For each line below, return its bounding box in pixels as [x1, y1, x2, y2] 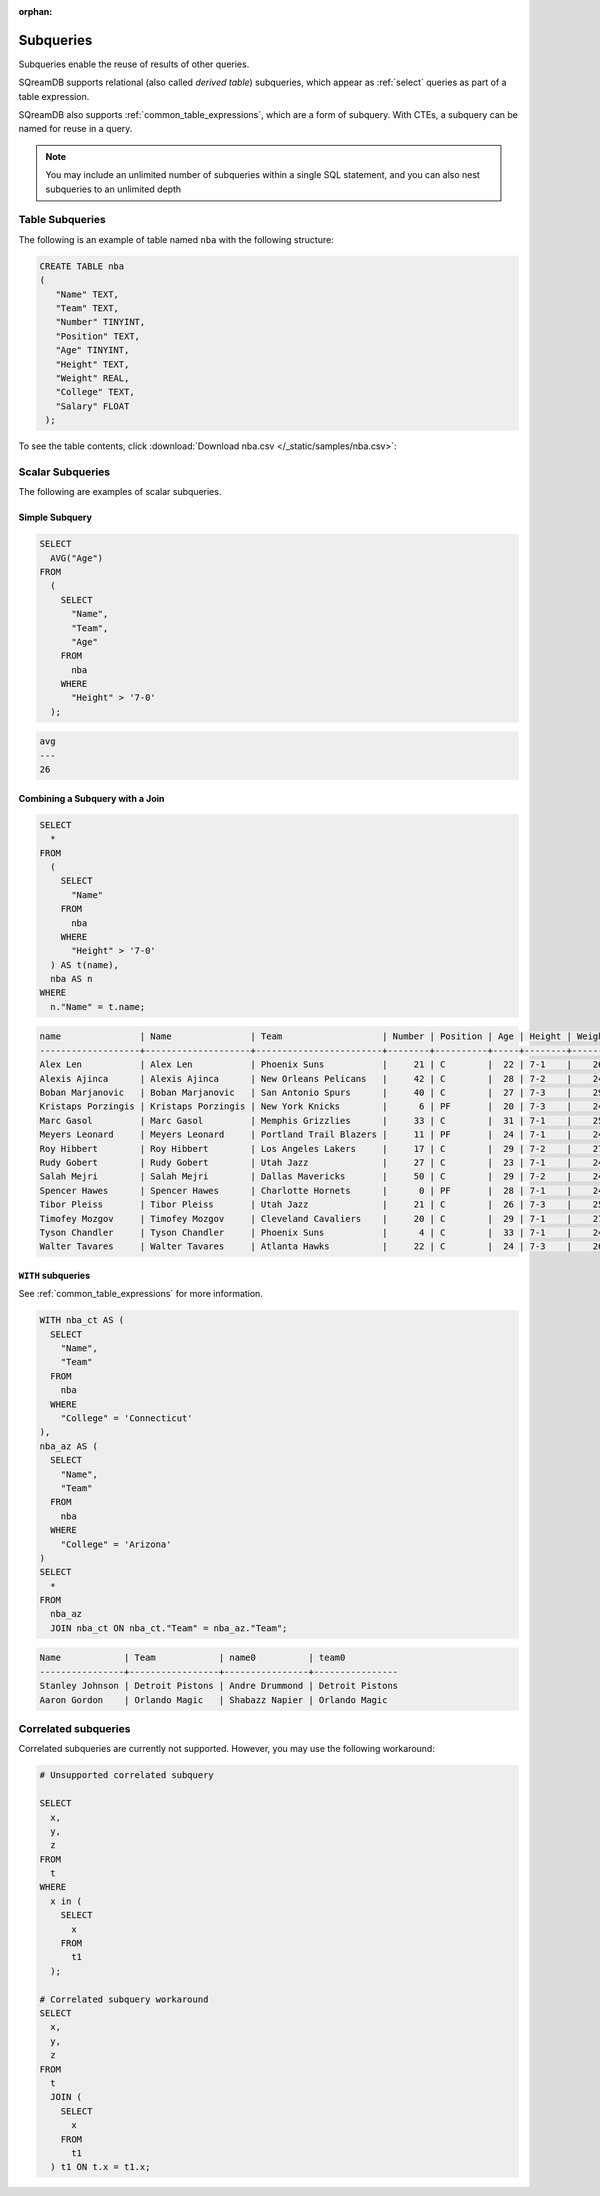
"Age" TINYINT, [55, 345, 130, 356]
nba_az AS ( [39, 1440, 99, 1452]
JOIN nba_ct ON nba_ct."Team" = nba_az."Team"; [50, 1622, 288, 1634]
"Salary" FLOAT [55, 400, 130, 412]
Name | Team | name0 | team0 [39, 1652, 346, 1664]
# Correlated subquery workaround [39, 1993, 209, 2005]
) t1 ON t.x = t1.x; [50, 2161, 151, 2173]
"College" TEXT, [55, 386, 135, 398]
